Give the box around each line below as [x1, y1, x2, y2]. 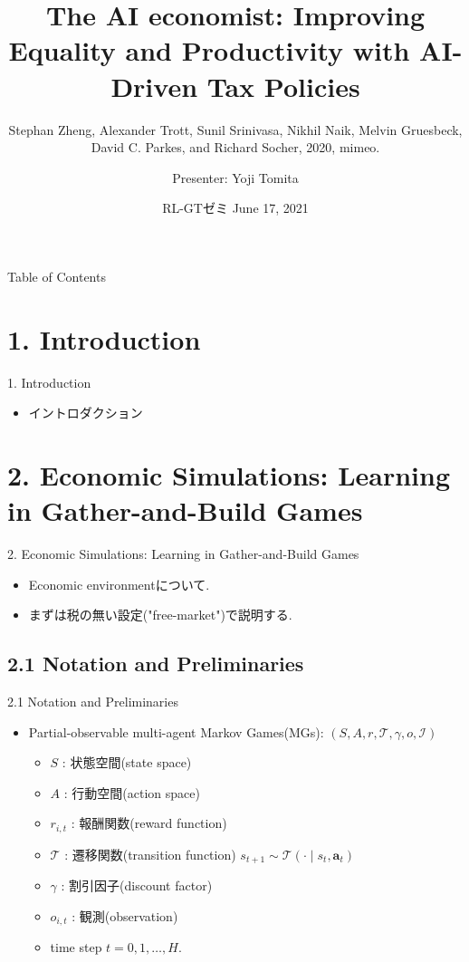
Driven [110, 67, 198, 104]
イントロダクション [28, 403, 143, 422]
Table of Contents [7, 266, 106, 285]
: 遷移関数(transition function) [64, 844, 236, 863]
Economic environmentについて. [28, 574, 210, 593]
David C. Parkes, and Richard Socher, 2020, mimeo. [91, 138, 380, 157]
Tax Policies [206, 67, 360, 104]
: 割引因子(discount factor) [61, 876, 213, 895]
